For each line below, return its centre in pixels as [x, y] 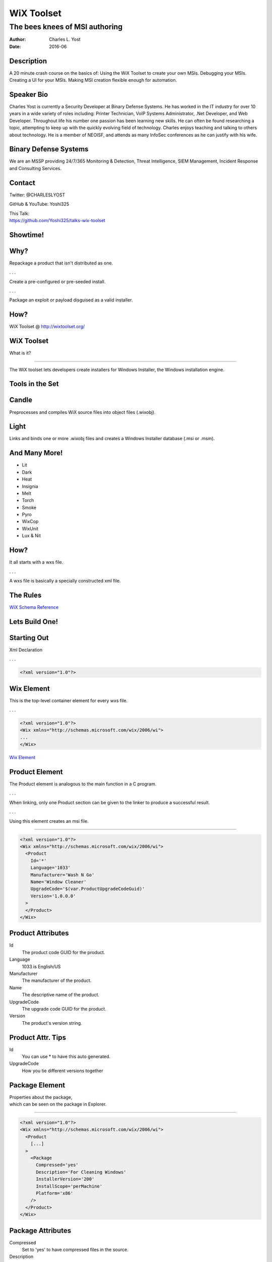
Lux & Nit [31, 536]
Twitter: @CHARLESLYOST [37, 195]
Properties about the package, [41, 1097]
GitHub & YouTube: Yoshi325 [39, 204]
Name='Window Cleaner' [58, 882]
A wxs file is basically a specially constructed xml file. [65, 581]
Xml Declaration [26, 650]
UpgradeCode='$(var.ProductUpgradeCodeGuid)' [88, 889]
